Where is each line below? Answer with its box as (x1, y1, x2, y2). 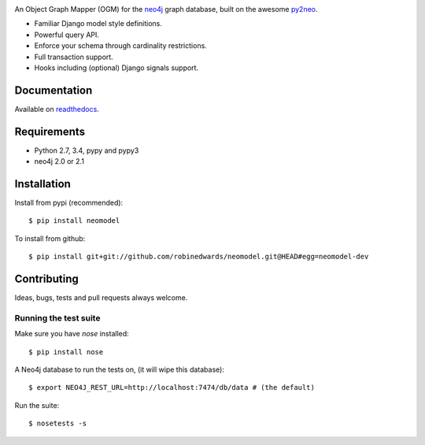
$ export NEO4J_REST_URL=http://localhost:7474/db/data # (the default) (28, 383, 315, 392)
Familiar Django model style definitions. (34, 19, 163, 28)
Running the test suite (14, 312, 101, 323)
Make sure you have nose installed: (14, 329, 129, 339)
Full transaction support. (34, 52, 113, 61)
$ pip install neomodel (28, 217, 120, 225)
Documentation (14, 83, 93, 97)
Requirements (14, 124, 86, 138)
